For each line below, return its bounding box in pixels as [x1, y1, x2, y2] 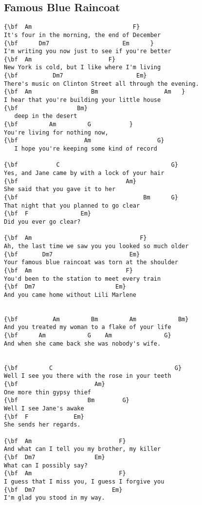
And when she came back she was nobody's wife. [4, 340, 161, 347]
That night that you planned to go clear [4, 202, 140, 209]
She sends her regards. [4, 421, 81, 428]
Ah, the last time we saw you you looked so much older [4, 242, 189, 250]
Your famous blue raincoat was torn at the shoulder [4, 259, 178, 266]
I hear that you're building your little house [4, 97, 161, 104]
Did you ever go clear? [4, 218, 81, 225]
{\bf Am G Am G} [4, 332, 171, 339]
